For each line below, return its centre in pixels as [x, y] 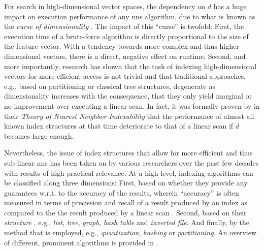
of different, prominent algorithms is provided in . [81, 242]
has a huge [230, 6]
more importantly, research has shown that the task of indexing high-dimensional [130, 66]
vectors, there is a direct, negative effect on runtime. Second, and [144, 56]
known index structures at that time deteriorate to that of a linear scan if [119, 126]
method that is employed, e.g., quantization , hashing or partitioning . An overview [130, 232]
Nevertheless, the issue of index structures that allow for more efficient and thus [128, 153]
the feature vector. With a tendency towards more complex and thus [111, 46]
